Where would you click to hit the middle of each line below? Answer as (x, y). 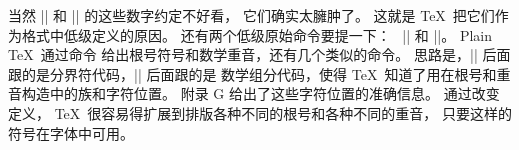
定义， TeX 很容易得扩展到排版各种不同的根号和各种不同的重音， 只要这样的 (260, 112)
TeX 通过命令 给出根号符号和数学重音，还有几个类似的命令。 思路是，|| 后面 (259, 54)
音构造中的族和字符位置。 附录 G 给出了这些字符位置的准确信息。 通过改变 (254, 93)
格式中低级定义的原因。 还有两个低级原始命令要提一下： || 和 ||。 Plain (256, 34)
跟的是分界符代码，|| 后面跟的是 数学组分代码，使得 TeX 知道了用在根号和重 (259, 73)
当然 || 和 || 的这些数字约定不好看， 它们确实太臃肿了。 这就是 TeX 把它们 (251, 15)
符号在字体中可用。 (71, 132)
